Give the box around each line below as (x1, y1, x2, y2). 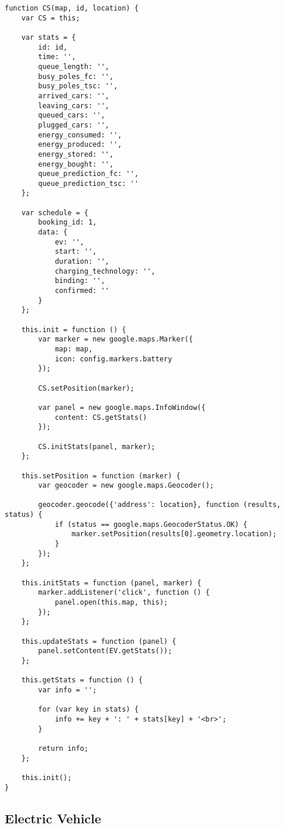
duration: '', (54, 257, 109, 266)
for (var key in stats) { (38, 705, 139, 714)
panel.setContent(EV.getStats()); (38, 647, 172, 655)
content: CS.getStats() (54, 413, 147, 422)
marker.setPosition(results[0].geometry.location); (71, 530, 277, 539)
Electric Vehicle (5, 809, 102, 827)
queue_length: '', (38, 62, 109, 71)
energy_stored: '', (38, 150, 114, 158)
